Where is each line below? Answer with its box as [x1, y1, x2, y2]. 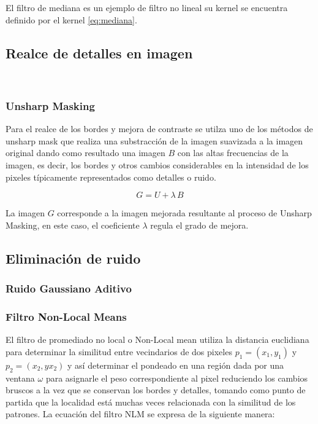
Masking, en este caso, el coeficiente [6, 218, 140, 231]
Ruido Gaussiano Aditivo [6, 281, 132, 296]
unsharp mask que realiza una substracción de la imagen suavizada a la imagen [6, 134, 303, 147]
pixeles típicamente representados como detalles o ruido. [6, 170, 216, 183]
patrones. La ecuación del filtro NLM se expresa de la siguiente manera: [6, 407, 275, 420]
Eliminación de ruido [6, 248, 141, 267]
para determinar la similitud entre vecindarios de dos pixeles [6, 345, 232, 358]
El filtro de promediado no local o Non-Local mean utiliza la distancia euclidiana [6, 333, 309, 346]
